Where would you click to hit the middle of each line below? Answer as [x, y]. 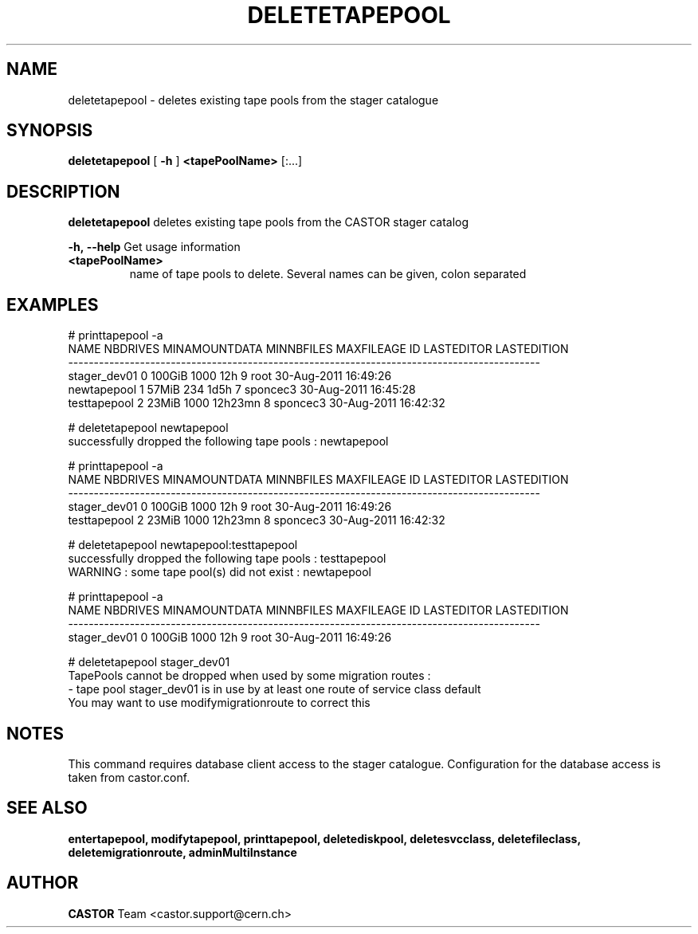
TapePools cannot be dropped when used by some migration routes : [249, 676]
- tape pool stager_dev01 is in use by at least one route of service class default [274, 689]
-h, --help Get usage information [154, 247]
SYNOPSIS [50, 131]
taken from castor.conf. [129, 777]
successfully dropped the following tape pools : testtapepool [227, 559]
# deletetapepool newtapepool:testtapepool [183, 545]
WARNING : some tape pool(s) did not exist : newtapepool [220, 572]
